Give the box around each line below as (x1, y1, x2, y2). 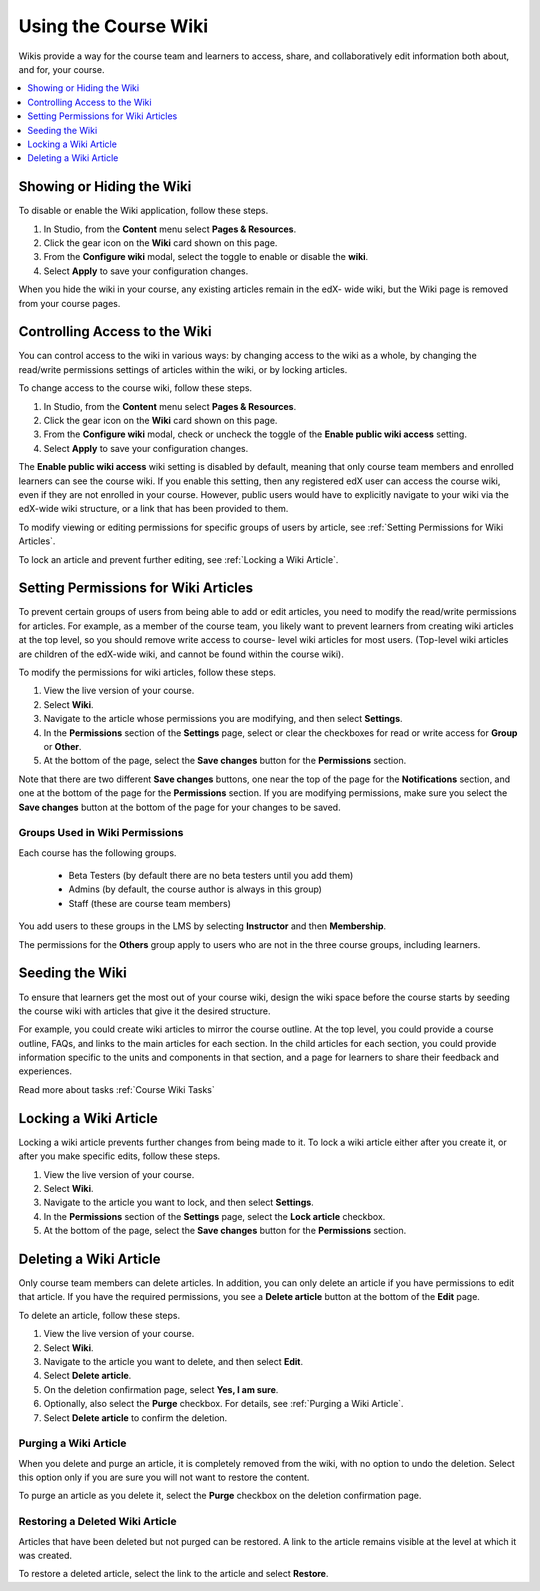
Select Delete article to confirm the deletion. (43, 1411, 228, 1424)
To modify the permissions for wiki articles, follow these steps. (18, 666, 277, 678)
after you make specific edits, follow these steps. (18, 1150, 221, 1162)
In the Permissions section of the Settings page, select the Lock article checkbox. (43, 1210, 386, 1222)
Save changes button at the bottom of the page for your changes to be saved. (18, 801, 341, 813)
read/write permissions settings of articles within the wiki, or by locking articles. (18, 363, 348, 375)
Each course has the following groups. (18, 846, 177, 859)
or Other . (43, 740, 82, 752)
